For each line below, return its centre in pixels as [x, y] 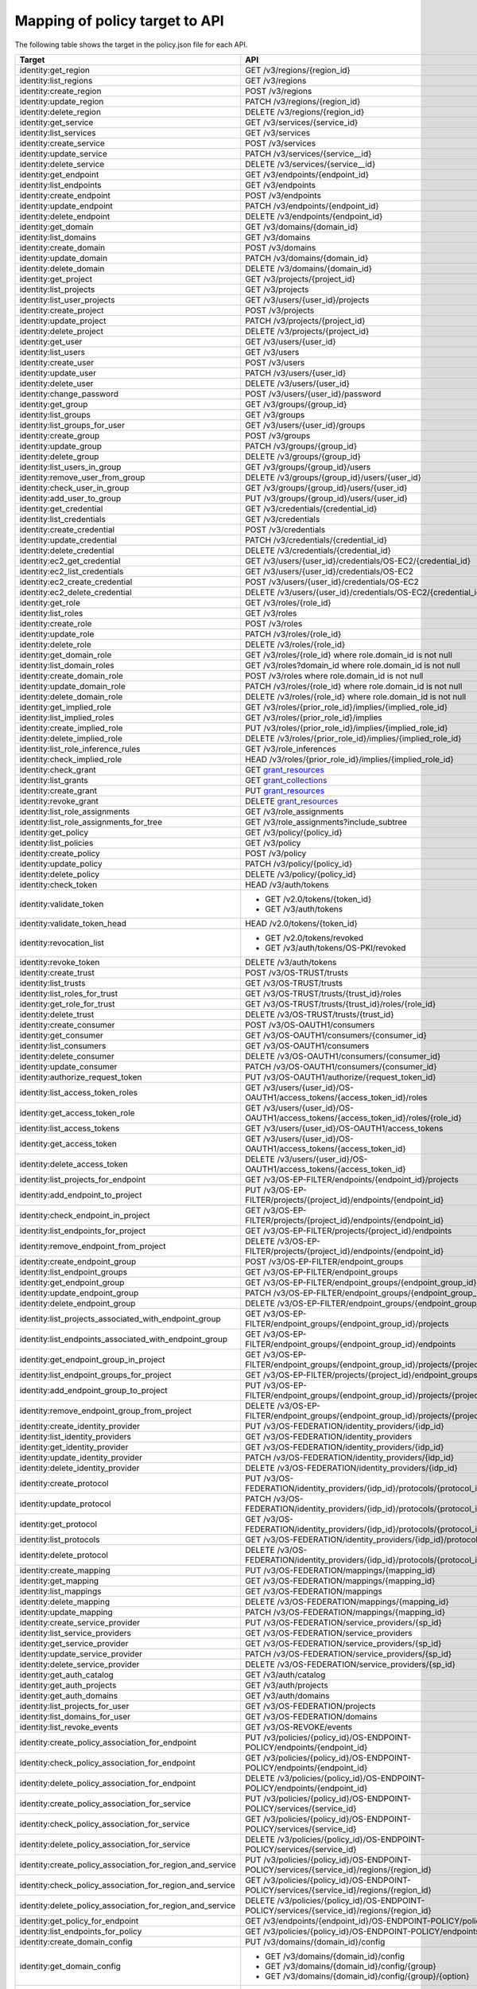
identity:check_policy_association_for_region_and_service [127, 1885]
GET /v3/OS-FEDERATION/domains [311, 1716]
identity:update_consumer [68, 1066]
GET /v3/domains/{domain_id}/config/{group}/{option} [367, 1975]
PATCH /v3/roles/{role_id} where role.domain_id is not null [354, 686]
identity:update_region [62, 101]
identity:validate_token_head [73, 923]
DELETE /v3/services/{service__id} [310, 164]
